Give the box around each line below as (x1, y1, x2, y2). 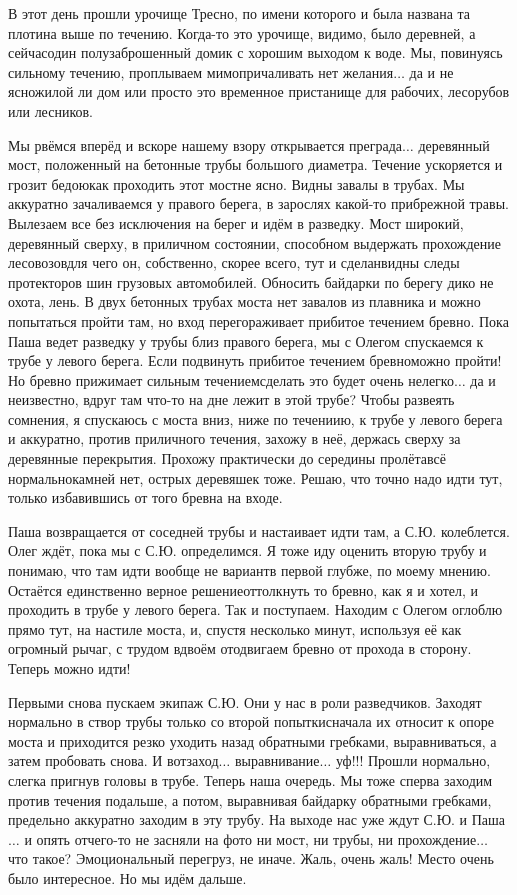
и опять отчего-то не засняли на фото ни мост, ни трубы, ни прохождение (24, 828, 477, 849)
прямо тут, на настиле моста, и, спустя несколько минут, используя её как (8, 618, 462, 639)
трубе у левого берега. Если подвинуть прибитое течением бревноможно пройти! (8, 350, 502, 371)
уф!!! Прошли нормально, (335, 750, 491, 771)
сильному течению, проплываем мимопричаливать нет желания (8, 61, 394, 82)
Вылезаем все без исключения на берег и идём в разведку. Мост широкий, (8, 212, 464, 233)
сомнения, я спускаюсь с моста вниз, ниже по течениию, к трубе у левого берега (8, 408, 503, 429)
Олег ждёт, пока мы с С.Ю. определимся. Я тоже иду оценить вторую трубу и (8, 540, 487, 561)
